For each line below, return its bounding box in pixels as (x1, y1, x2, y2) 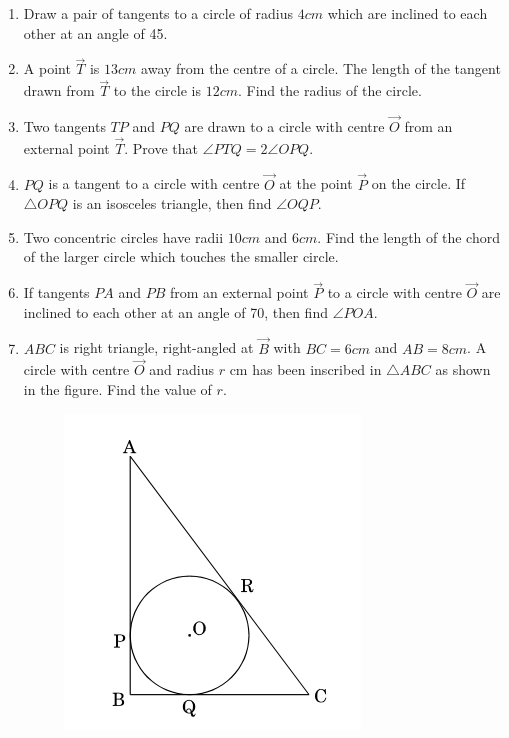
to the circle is (113, 80, 201, 101)
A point (23, 58, 71, 79)
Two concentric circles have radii (23, 226, 224, 247)
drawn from (23, 80, 95, 101)
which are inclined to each (327, 3, 488, 23)
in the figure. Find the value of (23, 379, 212, 400)
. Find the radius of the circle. (238, 80, 422, 101)
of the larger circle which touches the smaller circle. (23, 246, 339, 267)
